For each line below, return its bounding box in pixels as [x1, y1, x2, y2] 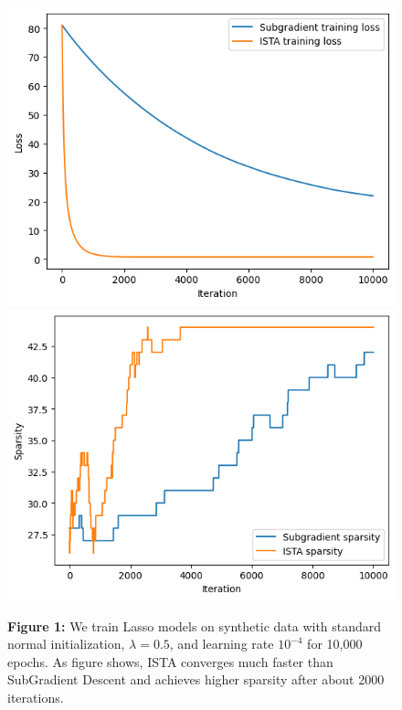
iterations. [7, 688, 64, 707]
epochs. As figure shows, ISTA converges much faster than [7, 652, 333, 671]
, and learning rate [169, 634, 274, 653]
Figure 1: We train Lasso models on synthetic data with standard [7, 616, 382, 635]
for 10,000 [307, 634, 363, 653]
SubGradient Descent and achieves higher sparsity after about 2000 [7, 670, 385, 689]
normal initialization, [7, 634, 125, 653]
